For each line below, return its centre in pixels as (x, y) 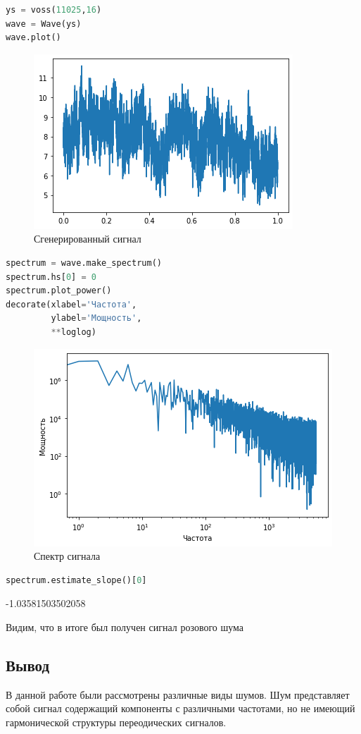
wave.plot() (33, 38)
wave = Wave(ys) (44, 24)
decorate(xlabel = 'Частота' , (71, 304)
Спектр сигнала (67, 556)
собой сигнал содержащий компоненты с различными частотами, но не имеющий (180, 708)
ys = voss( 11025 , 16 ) (54, 10)
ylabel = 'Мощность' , (96, 318)
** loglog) (74, 332)
